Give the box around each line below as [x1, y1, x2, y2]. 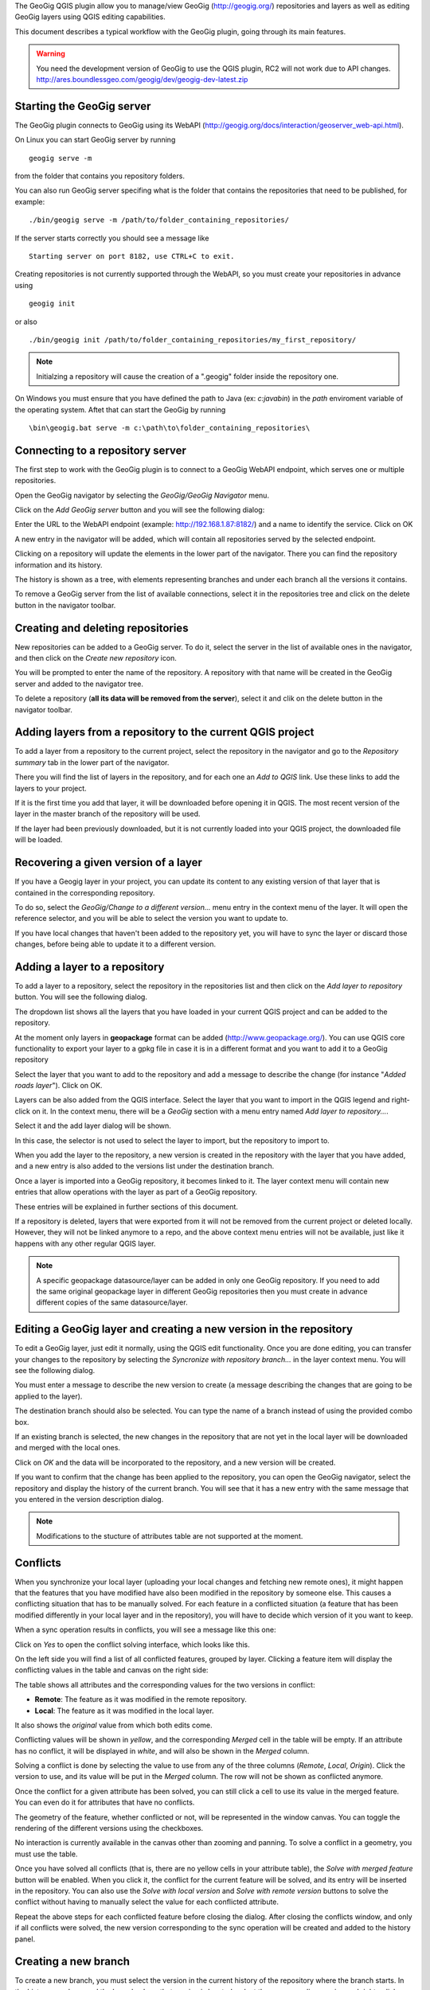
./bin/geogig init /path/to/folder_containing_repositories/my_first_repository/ [29, 335, 357, 344]
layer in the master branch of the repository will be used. [14, 809, 201, 819]
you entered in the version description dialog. [14, 1494, 164, 1504]
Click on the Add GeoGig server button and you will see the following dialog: [14, 505, 265, 514]
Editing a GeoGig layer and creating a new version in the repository [14, 1322, 354, 1336]
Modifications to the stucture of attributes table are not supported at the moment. [36, 1531, 303, 1540]
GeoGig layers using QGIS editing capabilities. [14, 12, 166, 21]
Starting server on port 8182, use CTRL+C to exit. [29, 252, 235, 260]
